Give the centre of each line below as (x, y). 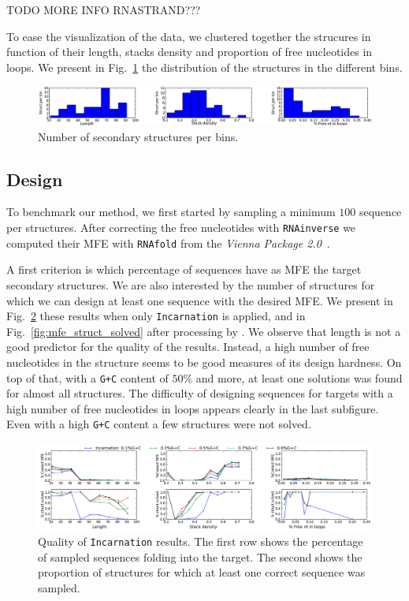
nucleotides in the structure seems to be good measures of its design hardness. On (204, 362)
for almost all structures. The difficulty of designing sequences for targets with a (200, 393)
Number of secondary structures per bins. (138, 136)
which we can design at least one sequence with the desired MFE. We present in (200, 300)
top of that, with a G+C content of (87, 377)
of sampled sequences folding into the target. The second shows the (200, 556)
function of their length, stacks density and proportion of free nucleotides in (190, 52)
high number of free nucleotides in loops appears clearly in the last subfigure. (193, 408)
